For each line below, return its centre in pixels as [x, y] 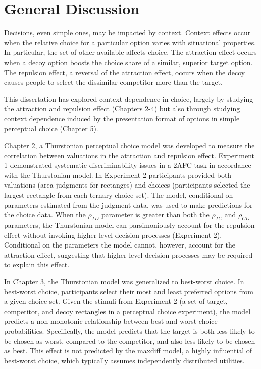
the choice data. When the [45, 214]
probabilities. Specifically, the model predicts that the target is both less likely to [129, 330]
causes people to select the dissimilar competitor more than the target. [113, 82]
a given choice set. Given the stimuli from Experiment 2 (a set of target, [116, 301]
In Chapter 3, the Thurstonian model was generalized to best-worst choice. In [124, 281]
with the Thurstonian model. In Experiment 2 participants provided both [118, 175]
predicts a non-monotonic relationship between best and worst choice [111, 321]
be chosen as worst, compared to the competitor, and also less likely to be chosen [130, 341]
